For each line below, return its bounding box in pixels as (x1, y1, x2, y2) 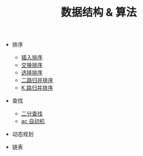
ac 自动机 (21, 118, 45, 125)
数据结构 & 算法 (60, 5, 138, 19)
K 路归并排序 (21, 84, 53, 92)
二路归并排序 (21, 76, 53, 84)
